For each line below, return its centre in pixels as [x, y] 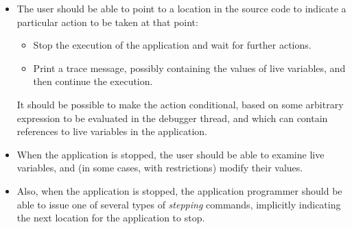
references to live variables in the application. [112, 131]
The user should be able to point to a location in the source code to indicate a [181, 8]
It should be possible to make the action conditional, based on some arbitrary [180, 104]
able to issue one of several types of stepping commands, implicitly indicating [179, 204]
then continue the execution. [93, 81]
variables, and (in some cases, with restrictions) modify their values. [160, 168]
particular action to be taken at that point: [107, 22]
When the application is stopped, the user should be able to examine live [171, 154]
